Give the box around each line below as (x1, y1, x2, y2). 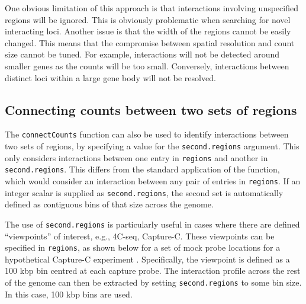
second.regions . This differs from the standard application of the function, (5, 163, 280, 175)
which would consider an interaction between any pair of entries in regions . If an (5, 174, 301, 187)
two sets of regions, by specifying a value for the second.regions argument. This (5, 140, 299, 152)
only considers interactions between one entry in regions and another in (5, 151, 268, 164)
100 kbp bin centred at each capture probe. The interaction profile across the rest (5, 264, 301, 277)
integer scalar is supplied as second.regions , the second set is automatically (5, 186, 284, 199)
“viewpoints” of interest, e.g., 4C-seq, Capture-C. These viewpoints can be (5, 229, 275, 242)
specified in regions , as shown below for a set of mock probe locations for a (5, 241, 281, 254)
